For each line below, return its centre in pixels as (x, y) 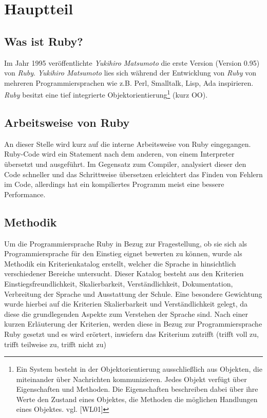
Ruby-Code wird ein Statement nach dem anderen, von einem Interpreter (119, 154)
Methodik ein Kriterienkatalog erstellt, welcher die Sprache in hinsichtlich (120, 263)
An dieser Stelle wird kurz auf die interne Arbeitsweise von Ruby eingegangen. (128, 144)
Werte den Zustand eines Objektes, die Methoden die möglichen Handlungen (137, 399)
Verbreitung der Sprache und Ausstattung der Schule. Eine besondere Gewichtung (133, 293)
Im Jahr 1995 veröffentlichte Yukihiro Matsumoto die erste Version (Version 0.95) (132, 62)
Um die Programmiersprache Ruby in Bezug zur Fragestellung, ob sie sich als (126, 243)
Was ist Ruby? (44, 41)
